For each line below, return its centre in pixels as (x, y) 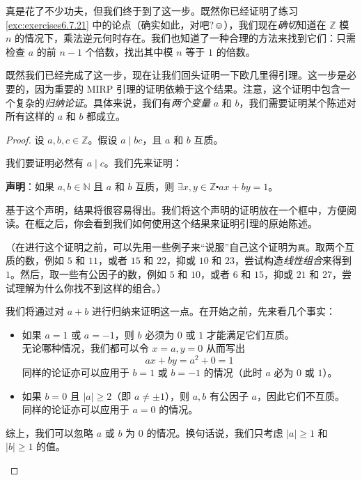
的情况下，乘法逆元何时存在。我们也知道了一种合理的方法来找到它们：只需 (186, 38)
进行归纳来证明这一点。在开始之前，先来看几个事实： (213, 311)
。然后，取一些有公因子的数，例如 (88, 273)
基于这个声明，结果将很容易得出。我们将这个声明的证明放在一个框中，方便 (176, 209)
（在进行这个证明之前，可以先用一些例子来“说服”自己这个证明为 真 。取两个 (175, 246)
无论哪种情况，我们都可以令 (85, 348)
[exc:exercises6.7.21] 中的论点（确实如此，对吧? (110, 24)
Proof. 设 (25, 139)
